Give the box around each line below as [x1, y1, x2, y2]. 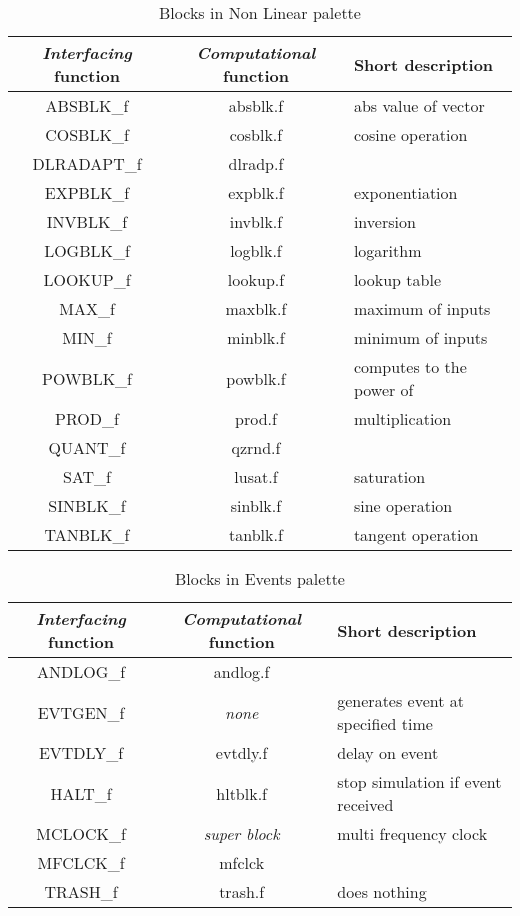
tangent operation [353, 523, 479, 546]
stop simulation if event [337, 770, 502, 793]
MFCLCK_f [37, 851, 125, 874]
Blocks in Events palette [175, 567, 345, 590]
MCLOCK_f [36, 822, 126, 845]
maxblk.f [225, 297, 287, 320]
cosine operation [353, 123, 468, 146]
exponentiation [353, 181, 458, 204]
